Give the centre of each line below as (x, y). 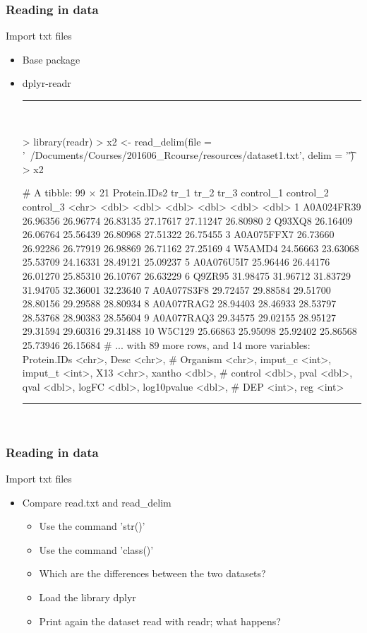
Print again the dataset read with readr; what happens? (160, 621)
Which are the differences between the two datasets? (152, 573)
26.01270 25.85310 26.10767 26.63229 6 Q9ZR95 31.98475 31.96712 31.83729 (187, 275)
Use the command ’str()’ (92, 526)
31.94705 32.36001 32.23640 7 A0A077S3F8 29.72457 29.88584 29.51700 (176, 289)
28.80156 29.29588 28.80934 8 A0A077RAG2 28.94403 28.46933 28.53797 (179, 303)
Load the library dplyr (88, 597)
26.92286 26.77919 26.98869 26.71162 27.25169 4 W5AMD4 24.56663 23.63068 (191, 248)
